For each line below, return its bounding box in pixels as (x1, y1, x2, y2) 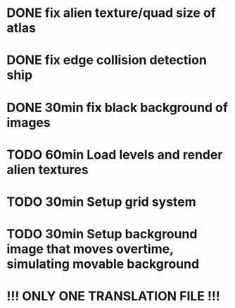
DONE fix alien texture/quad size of (6, 5, 216, 21)
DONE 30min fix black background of (6, 99, 228, 116)
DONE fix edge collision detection (6, 52, 207, 68)
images (6, 114, 51, 130)
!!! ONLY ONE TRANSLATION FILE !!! (6, 288, 221, 304)
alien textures (6, 161, 89, 178)
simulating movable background (6, 256, 200, 272)
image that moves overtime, (6, 241, 174, 257)
